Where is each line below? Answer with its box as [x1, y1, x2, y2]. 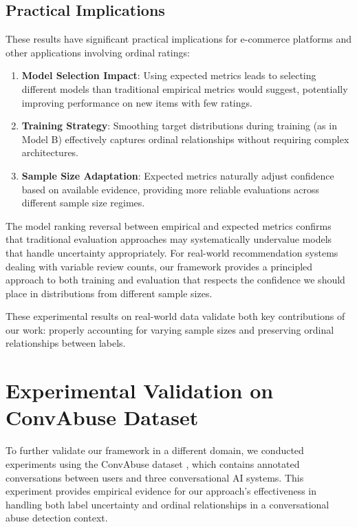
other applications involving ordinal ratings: [6, 45, 190, 59]
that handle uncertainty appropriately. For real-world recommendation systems [6, 245, 338, 259]
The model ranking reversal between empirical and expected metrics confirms [6, 218, 332, 233]
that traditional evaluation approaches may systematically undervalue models [6, 232, 332, 246]
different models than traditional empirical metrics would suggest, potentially [21, 81, 348, 96]
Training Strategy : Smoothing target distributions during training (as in [21, 118, 337, 133]
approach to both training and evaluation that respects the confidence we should [6, 272, 345, 287]
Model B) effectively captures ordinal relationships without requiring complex [21, 131, 349, 146]
